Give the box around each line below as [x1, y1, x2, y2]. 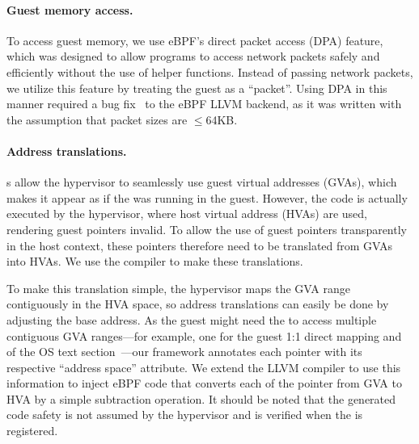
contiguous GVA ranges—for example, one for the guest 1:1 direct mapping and [6, 327, 402, 344]
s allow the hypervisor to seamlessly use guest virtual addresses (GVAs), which [6, 174, 397, 191]
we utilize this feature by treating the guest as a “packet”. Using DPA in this [6, 79, 387, 96]
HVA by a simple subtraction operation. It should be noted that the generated [6, 390, 396, 407]
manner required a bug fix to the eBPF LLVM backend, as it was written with [6, 95, 402, 112]
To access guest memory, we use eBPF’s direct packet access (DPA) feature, [6, 31, 383, 48]
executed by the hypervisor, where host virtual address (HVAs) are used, [6, 205, 367, 222]
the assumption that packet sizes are [6, 111, 188, 128]
